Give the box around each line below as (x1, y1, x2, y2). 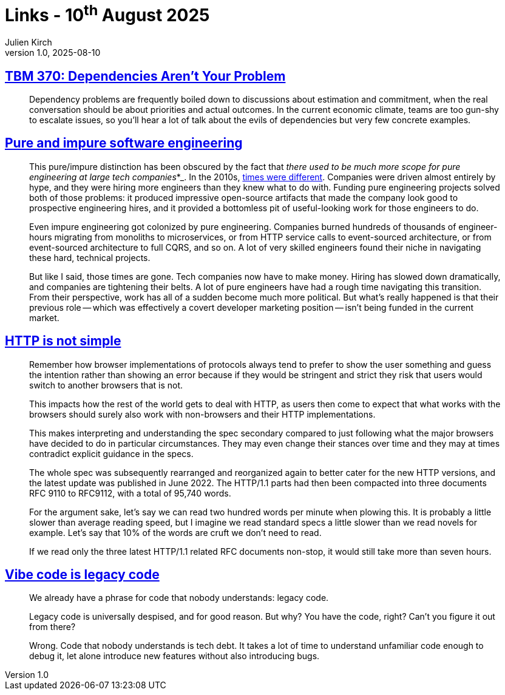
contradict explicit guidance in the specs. (29, 448, 194, 459)
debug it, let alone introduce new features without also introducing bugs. (29, 651, 320, 662)
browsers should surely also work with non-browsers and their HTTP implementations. (29, 409, 376, 419)
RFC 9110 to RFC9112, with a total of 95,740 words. (29, 487, 231, 498)
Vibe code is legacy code (5, 567, 160, 583)
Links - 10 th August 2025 (5, 1, 210, 26)
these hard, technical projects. (29, 252, 151, 263)
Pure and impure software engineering (5, 135, 243, 151)
